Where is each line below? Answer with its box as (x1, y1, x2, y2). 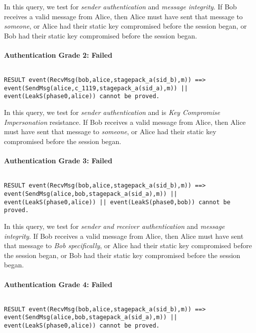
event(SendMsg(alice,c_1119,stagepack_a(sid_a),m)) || (4, 84, 188, 92)
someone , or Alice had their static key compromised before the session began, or (4, 21, 247, 31)
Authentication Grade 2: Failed (4, 49, 113, 60)
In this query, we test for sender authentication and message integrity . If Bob (4, 1, 237, 11)
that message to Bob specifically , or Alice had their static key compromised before (4, 240, 252, 251)
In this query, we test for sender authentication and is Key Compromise (4, 107, 220, 117)
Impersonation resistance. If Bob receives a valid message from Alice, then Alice (4, 116, 246, 127)
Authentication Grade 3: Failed (4, 155, 113, 166)
